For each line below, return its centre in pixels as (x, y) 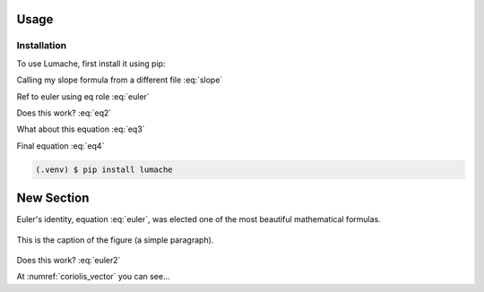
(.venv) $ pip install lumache (104, 169)
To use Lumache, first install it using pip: (91, 64)
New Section (53, 198)
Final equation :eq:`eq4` (60, 146)
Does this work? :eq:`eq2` (64, 113)
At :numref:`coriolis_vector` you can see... (93, 277)
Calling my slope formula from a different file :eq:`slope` (120, 80)
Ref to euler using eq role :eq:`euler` (83, 96)
